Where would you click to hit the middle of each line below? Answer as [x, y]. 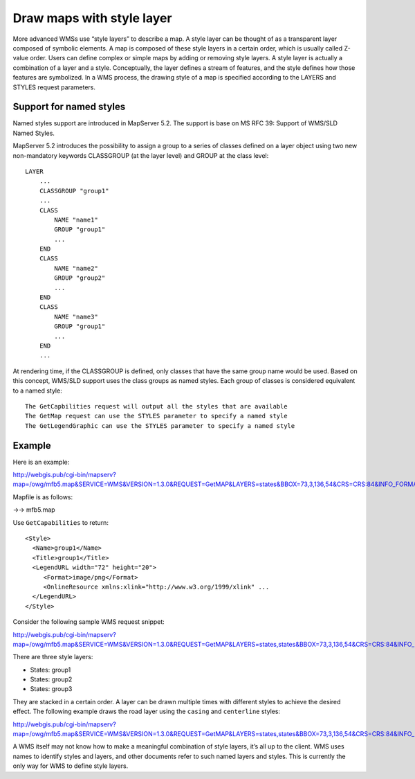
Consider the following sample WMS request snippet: [89, 622]
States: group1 [50, 670]
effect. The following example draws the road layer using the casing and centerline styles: [146, 711]
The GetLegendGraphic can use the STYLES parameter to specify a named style [160, 426]
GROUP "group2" [80, 278]
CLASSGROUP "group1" [74, 191]
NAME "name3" [76, 316]
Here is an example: [41, 462]
